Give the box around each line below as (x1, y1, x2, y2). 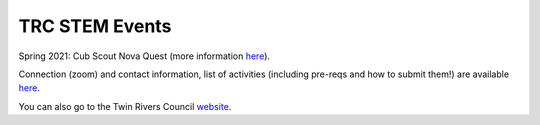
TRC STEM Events (18, 15, 172, 37)
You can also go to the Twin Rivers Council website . (18, 100, 232, 112)
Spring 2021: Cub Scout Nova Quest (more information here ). (18, 50, 270, 62)
